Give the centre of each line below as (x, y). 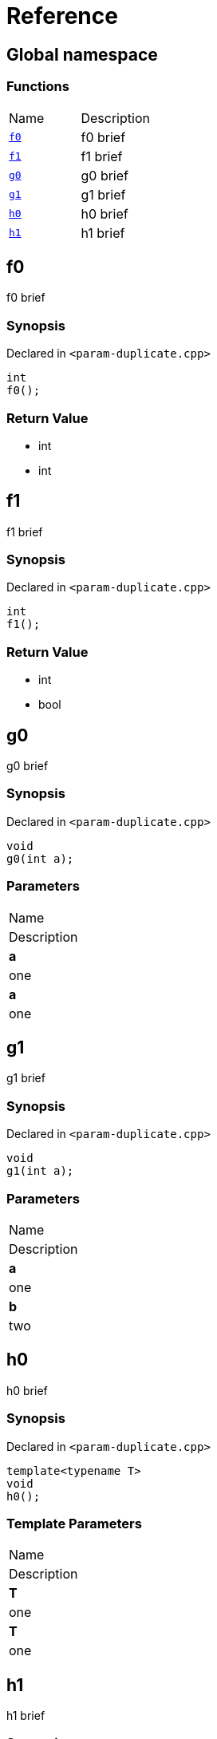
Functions (38, 87)
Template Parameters (74, 1523)
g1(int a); (40, 1171)
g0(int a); (40, 858)
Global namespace (82, 54)
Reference (62, 16)
